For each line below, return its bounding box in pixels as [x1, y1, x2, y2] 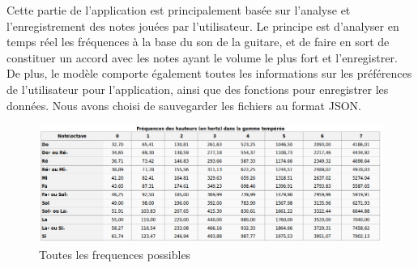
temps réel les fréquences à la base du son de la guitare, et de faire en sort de [6, 33, 390, 50]
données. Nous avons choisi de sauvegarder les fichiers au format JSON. [6, 96, 361, 113]
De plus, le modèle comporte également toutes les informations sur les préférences [6, 65, 412, 82]
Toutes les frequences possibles [39, 245, 191, 262]
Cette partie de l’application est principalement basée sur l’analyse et [6, 2, 351, 18]
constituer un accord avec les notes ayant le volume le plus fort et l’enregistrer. [6, 49, 398, 66]
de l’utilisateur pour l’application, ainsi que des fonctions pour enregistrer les [6, 80, 389, 97]
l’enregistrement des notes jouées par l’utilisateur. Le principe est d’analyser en [6, 17, 399, 34]
